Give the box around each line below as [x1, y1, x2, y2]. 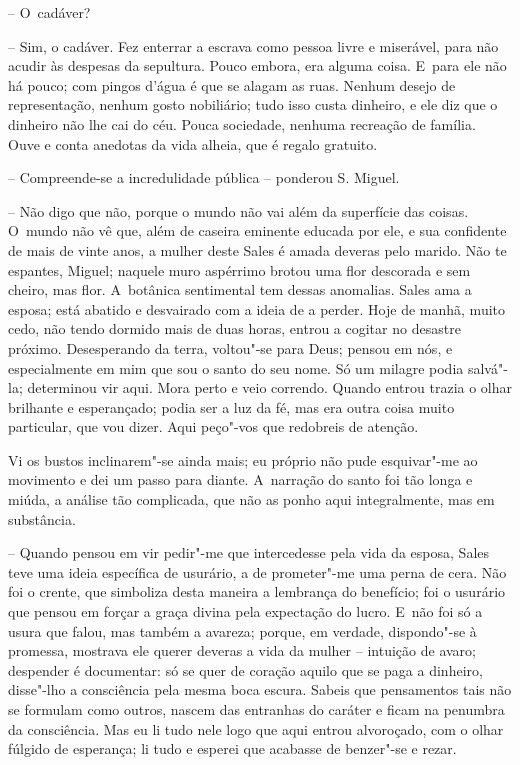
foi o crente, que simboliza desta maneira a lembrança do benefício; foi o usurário [8, 581, 506, 602]
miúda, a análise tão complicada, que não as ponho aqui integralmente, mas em [8, 489, 495, 510]
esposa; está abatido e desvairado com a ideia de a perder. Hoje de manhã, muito [8, 298, 505, 319]
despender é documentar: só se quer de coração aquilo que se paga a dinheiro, [8, 659, 483, 680]
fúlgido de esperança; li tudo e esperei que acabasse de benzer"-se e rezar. [8, 738, 457, 759]
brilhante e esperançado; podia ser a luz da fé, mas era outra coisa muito [8, 396, 455, 417]
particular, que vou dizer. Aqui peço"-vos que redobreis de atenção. [8, 416, 419, 437]
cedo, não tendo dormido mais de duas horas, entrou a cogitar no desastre [8, 318, 461, 339]
